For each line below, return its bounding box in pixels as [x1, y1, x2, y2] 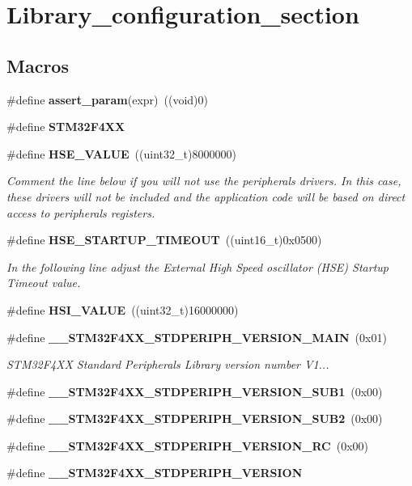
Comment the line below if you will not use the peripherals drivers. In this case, [6, 172, 401, 189]
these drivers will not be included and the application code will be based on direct [6, 188, 406, 205]
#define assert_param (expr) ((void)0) [6, 91, 208, 108]
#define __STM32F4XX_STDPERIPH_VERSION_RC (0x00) [6, 437, 369, 454]
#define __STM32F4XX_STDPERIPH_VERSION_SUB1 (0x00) [6, 382, 383, 399]
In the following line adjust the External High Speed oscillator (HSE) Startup [6, 258, 389, 275]
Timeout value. [6, 274, 81, 291]
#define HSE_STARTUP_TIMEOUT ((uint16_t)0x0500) [6, 231, 322, 248]
